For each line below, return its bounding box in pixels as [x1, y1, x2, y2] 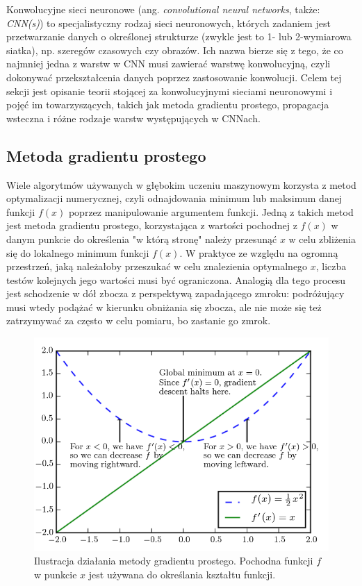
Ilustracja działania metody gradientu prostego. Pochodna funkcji [34, 553, 313, 568]
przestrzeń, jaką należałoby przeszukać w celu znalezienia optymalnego [6, 259, 308, 274]
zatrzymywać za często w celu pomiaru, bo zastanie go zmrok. [6, 313, 271, 328]
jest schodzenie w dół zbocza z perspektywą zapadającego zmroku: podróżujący [6, 286, 345, 301]
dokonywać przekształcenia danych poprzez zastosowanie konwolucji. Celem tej [6, 69, 342, 84]
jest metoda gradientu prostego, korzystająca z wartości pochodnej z [6, 218, 297, 233]
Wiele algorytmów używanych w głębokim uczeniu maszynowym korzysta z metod [6, 177, 356, 192]
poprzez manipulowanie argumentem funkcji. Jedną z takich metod [68, 204, 354, 219]
